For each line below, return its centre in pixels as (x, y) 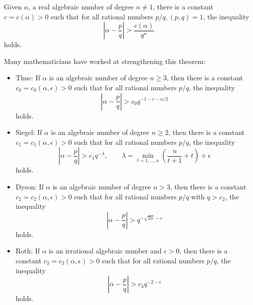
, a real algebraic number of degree (81, 6)
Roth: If (28, 251)
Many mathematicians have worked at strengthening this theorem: (105, 61)
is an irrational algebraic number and (105, 251)
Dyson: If (30, 186)
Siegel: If (29, 132)
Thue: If (28, 78)
